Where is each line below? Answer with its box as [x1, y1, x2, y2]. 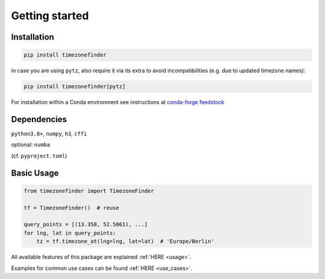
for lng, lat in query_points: [23, 229, 117, 236]
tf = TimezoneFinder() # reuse [23, 204, 120, 211]
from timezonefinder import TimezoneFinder [23, 187, 155, 194]
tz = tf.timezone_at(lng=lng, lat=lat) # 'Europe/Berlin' [36, 238, 215, 245]
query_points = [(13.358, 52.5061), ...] [23, 221, 148, 228]
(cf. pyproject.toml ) [11, 152, 67, 159]
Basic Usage [11, 168, 59, 178]
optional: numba [11, 141, 51, 149]
